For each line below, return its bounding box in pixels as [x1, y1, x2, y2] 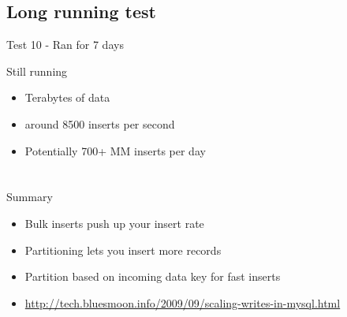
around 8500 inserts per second [24, 115, 175, 132]
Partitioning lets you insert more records [24, 241, 222, 258]
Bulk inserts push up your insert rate [24, 214, 204, 231]
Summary [6, 188, 53, 205]
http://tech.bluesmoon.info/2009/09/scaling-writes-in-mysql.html [24, 294, 341, 311]
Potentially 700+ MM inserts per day [24, 142, 206, 158]
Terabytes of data [24, 89, 110, 106]
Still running [6, 62, 68, 79]
